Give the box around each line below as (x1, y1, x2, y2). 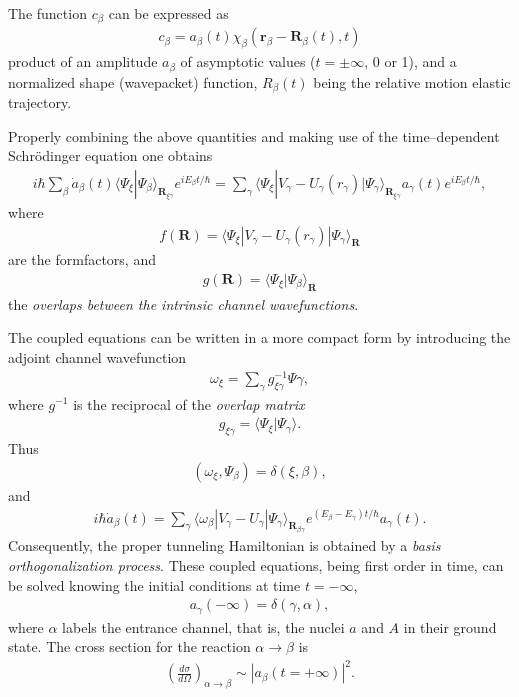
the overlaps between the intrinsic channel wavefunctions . (8, 293, 359, 314)
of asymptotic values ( (180, 51, 316, 72)
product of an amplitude (8, 51, 158, 72)
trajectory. (8, 92, 72, 113)
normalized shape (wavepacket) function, (8, 71, 258, 92)
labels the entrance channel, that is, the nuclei (62, 616, 345, 637)
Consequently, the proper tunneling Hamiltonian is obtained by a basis (8, 535, 441, 556)
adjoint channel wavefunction (8, 347, 187, 368)
